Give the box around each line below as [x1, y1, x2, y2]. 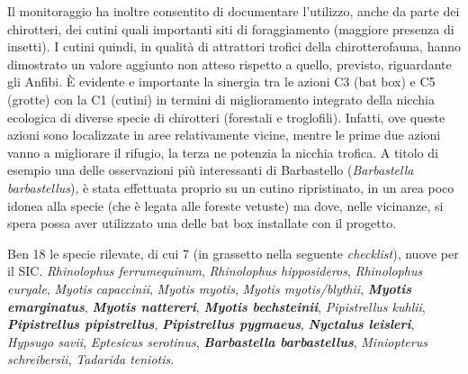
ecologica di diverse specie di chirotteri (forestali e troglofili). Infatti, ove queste [7, 107, 445, 126]
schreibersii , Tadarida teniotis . [7, 350, 175, 369]
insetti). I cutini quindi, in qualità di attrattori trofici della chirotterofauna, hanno [7, 37, 461, 56]
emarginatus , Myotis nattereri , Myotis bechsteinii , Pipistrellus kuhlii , [7, 296, 426, 315]
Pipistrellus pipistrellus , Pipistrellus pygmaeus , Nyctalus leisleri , [7, 315, 415, 333]
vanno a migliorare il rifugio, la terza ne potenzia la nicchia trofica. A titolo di [7, 142, 438, 161]
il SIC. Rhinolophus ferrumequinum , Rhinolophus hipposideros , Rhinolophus [7, 261, 423, 280]
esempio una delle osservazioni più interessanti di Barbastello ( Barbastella [7, 160, 414, 179]
